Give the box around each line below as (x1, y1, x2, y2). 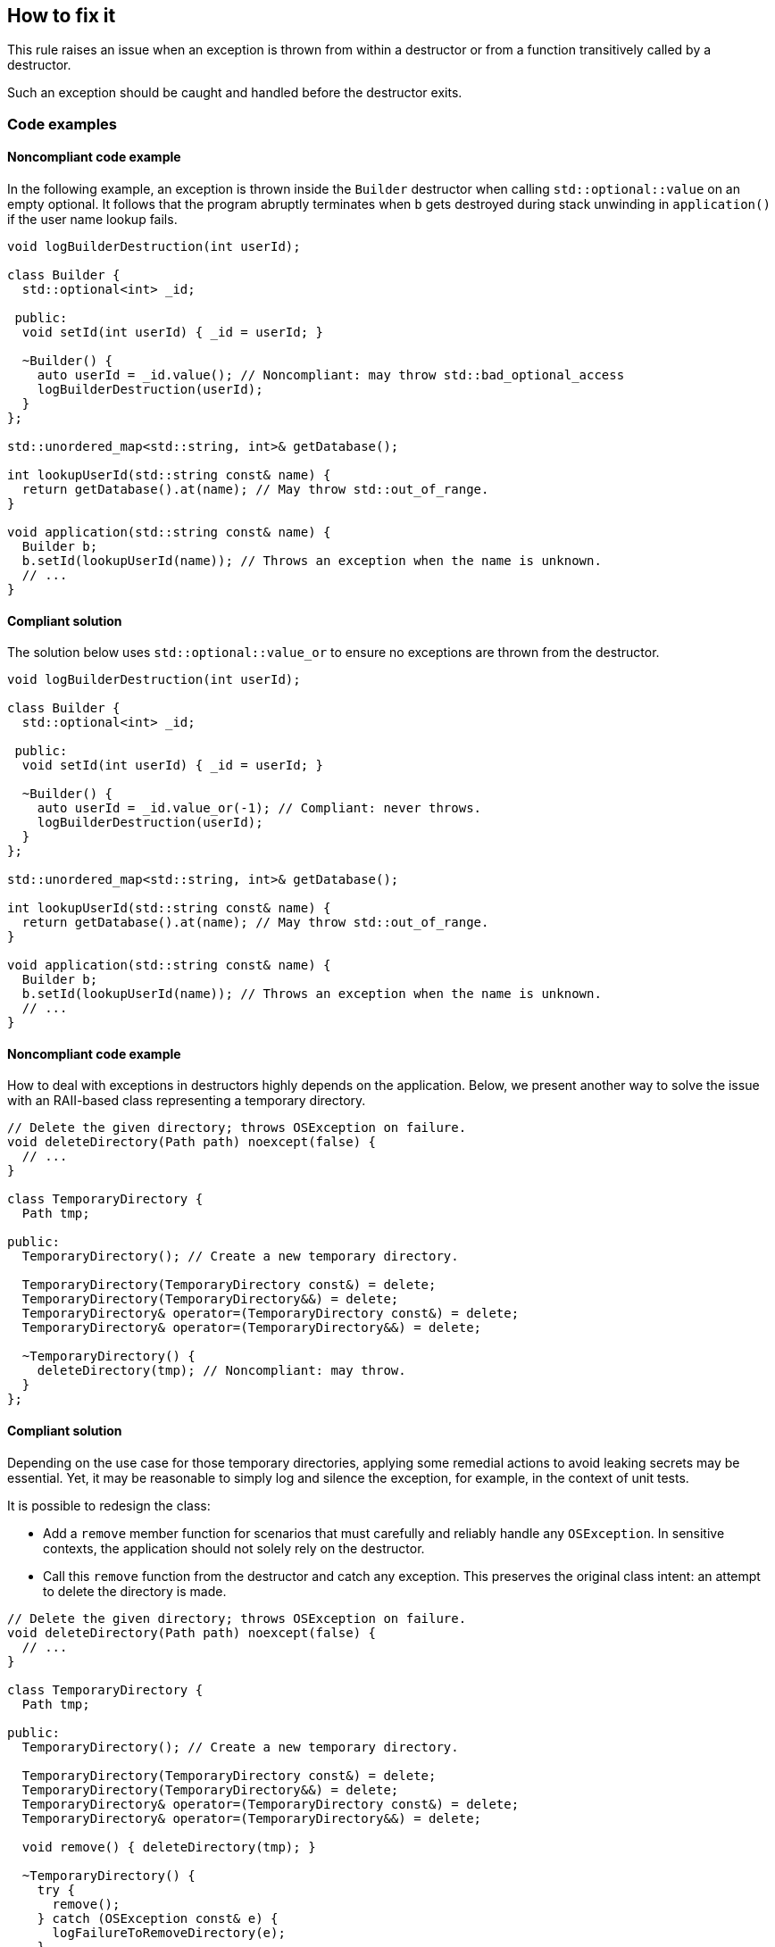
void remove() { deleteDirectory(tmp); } (21, 1839, 316, 1854)
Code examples (7, 114, 118, 133)
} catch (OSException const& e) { (37, 1910, 279, 1926)
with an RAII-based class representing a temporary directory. (7, 1093, 366, 1109)
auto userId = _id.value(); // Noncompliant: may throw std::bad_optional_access (37, 368, 625, 383)
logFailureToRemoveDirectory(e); (52, 1925, 286, 1940)
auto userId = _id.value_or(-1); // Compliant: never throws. (37, 801, 482, 816)
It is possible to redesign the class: (7, 1497, 211, 1513)
